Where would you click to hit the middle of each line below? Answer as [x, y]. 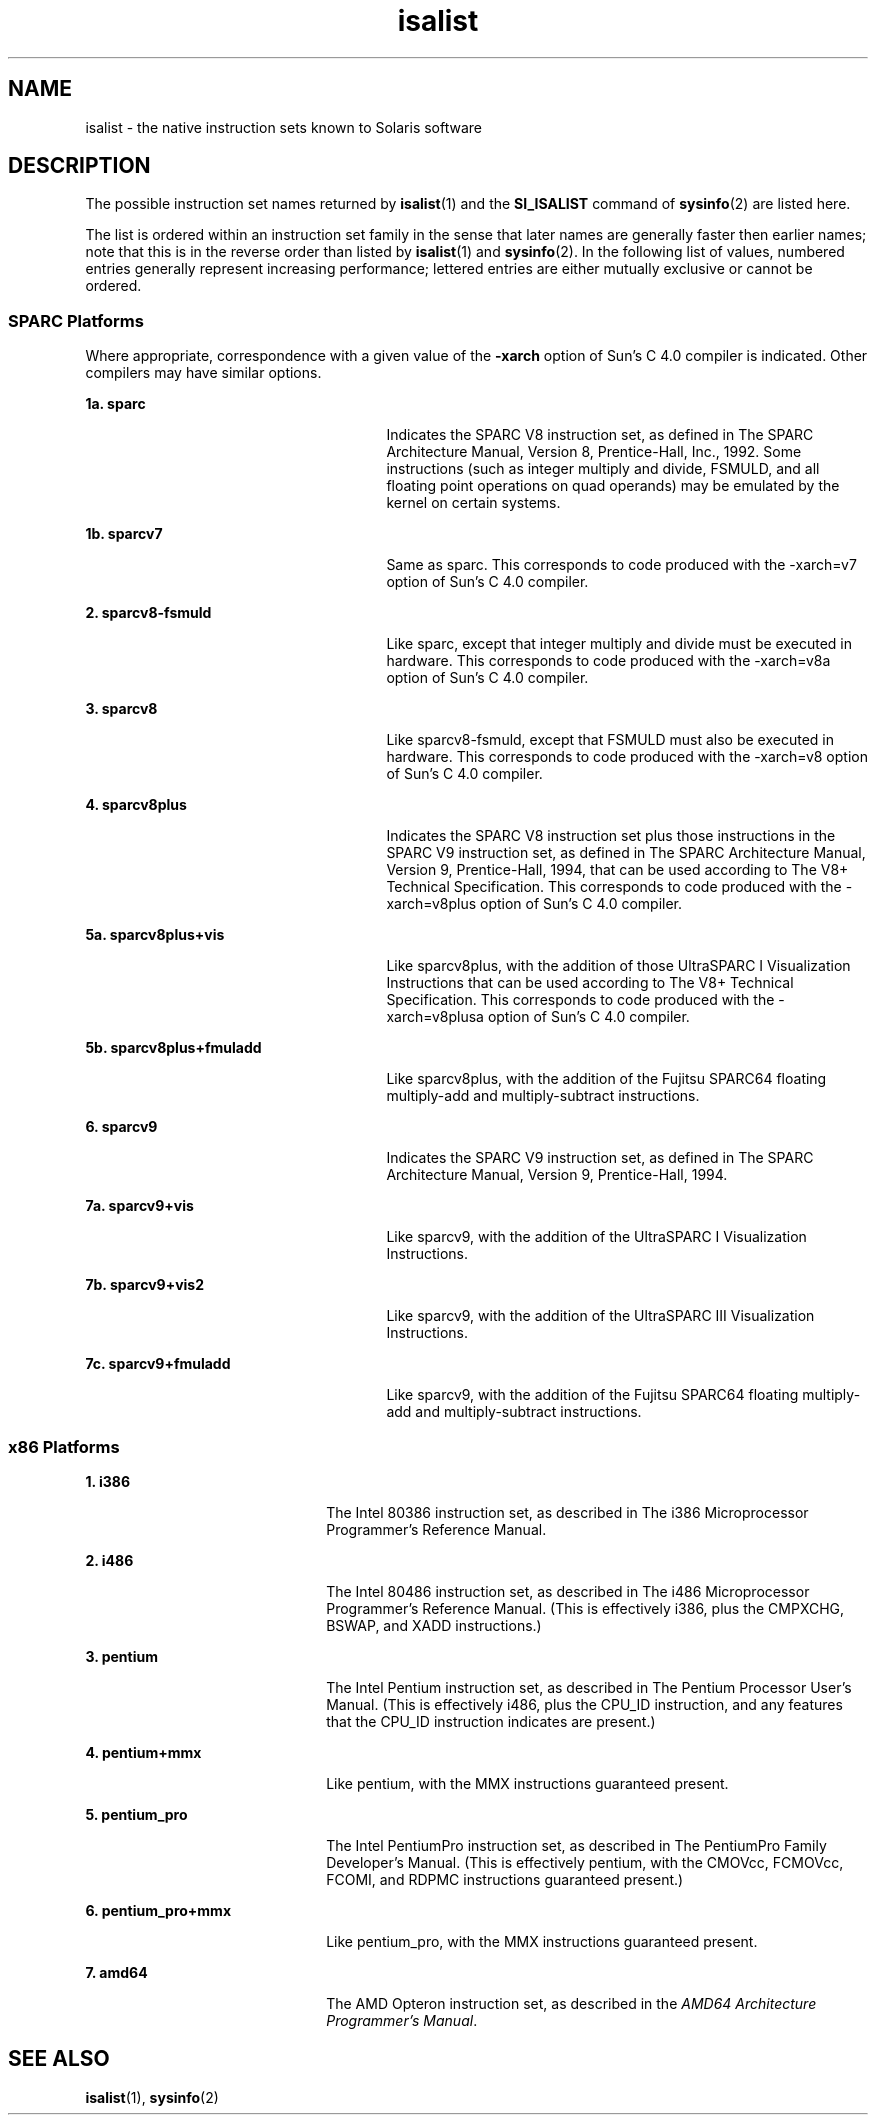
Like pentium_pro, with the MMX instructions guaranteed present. [542, 1941]
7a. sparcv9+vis [139, 1206]
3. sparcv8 [121, 709]
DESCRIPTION [79, 166]
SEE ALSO [59, 2059]
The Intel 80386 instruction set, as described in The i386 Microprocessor [567, 1512]
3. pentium [121, 1656]
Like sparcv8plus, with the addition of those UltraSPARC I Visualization [618, 966]
